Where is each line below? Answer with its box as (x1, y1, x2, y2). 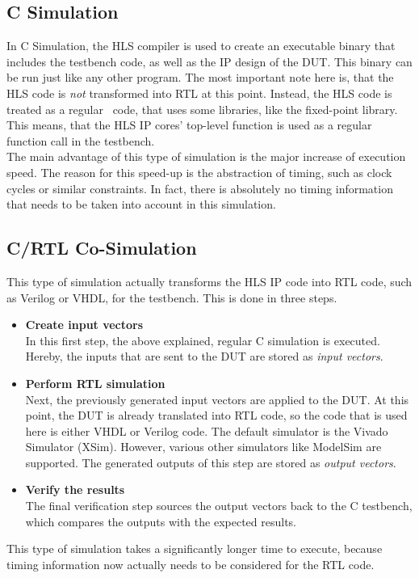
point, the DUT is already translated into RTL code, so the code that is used (25, 407, 408, 424)
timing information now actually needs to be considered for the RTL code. (6, 555, 375, 572)
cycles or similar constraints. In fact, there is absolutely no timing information (6, 179, 393, 196)
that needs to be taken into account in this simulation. (6, 196, 276, 213)
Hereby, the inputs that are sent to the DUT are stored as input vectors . (25, 348, 383, 365)
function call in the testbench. (6, 132, 155, 149)
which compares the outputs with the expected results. (25, 513, 296, 529)
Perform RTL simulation (25, 374, 166, 391)
